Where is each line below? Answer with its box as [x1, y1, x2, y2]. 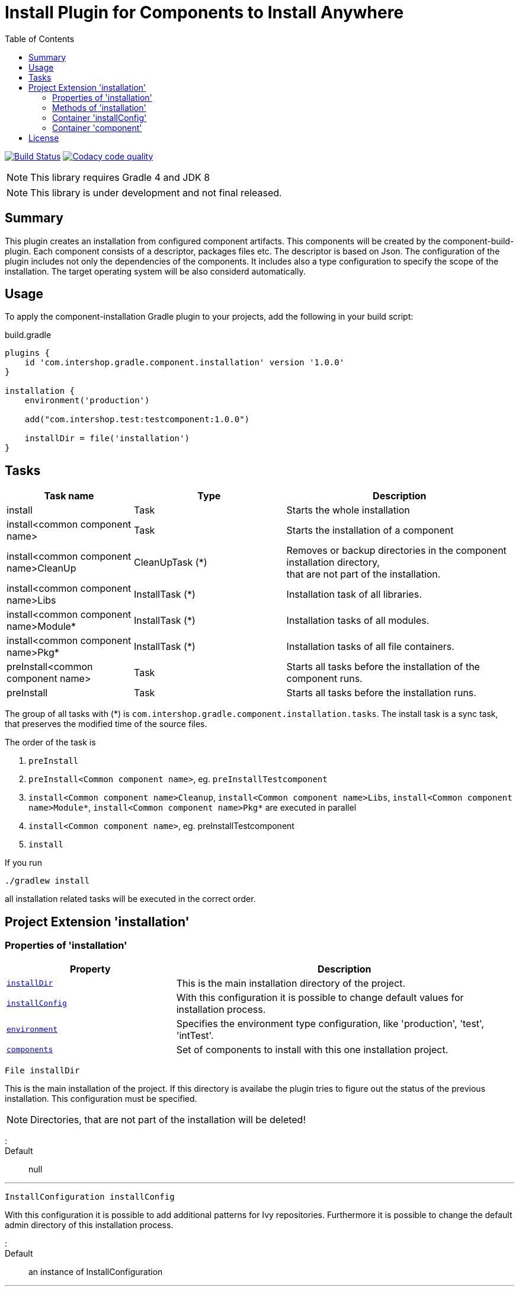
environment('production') [24, 396, 150, 406]
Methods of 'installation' [52, 102, 146, 113]
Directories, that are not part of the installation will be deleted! [30, 1113, 306, 1126]
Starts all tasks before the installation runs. [286, 687, 476, 699]
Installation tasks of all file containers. [286, 640, 454, 653]
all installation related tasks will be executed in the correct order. [5, 894, 256, 904]
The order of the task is [5, 737, 96, 748]
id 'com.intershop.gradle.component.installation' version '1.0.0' [24, 358, 345, 368]
